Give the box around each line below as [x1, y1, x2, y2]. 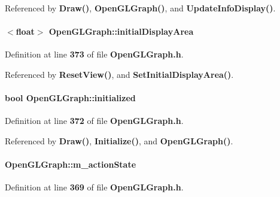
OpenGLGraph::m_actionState [5, 158, 136, 171]
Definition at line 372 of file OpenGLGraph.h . [5, 114, 184, 127]
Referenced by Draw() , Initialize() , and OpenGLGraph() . [5, 134, 233, 147]
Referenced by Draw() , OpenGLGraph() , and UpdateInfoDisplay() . [5, 2, 276, 14]
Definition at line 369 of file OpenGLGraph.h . [5, 181, 184, 193]
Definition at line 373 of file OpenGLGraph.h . [5, 48, 184, 60]
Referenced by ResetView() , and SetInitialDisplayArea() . [5, 68, 234, 80]
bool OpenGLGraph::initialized [5, 92, 136, 104]
